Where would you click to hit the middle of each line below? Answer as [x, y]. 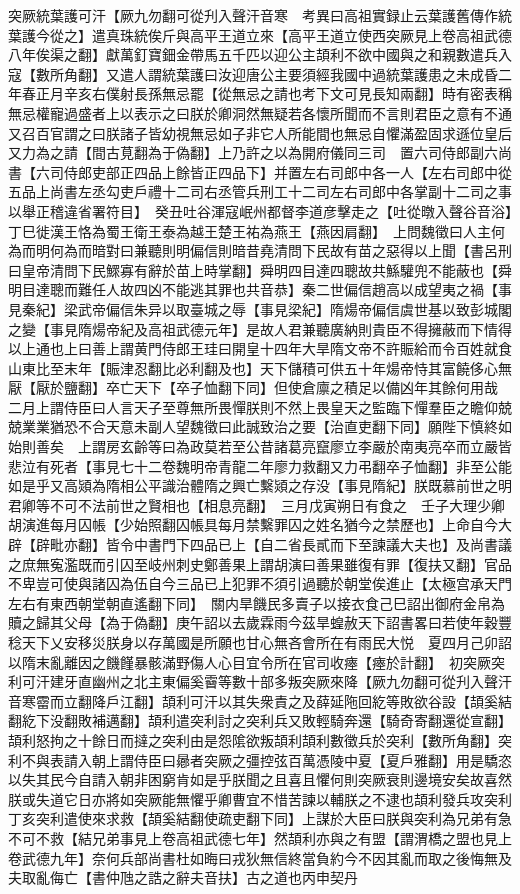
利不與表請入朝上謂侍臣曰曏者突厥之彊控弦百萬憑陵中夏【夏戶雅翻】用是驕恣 [260, 759]
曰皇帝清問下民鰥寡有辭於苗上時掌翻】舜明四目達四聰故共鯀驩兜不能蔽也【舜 [260, 269]
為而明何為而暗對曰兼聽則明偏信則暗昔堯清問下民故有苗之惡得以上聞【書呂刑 [260, 250]
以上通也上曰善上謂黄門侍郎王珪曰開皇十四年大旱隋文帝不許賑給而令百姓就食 [260, 348]
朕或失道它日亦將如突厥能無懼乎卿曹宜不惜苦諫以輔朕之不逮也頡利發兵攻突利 [260, 798]
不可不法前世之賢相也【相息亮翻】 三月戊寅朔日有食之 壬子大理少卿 [277, 504]
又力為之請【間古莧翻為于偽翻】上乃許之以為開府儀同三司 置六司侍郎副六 [253, 152]
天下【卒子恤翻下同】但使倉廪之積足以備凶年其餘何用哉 [315, 387]
